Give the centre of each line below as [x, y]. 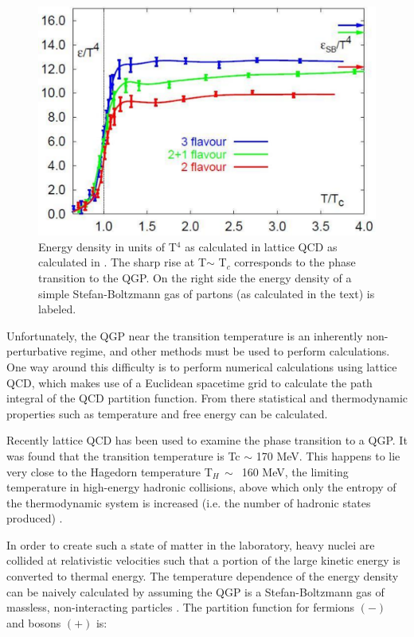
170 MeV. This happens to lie [328, 455]
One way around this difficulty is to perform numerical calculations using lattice [202, 366]
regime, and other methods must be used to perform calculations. [230, 351]
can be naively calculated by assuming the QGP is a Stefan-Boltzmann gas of [195, 591]
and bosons [34, 622]
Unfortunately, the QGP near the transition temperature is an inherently [185, 335]
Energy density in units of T [107, 246]
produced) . [35, 518]
